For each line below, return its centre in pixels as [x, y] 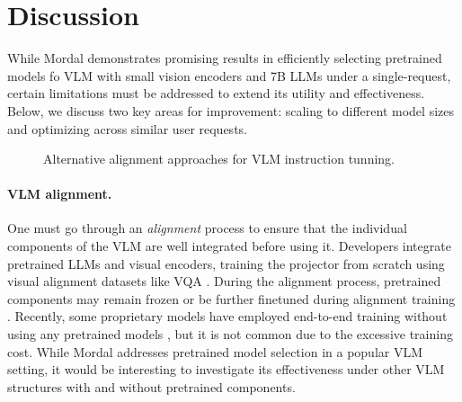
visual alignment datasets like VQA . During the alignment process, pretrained [224, 281]
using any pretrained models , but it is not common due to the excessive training [230, 334]
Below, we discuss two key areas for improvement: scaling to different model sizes [231, 110]
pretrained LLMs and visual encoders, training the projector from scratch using [226, 263]
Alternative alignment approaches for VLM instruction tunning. [219, 159]
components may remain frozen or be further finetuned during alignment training [231, 298]
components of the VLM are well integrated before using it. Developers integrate [229, 246]
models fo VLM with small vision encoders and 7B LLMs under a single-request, [229, 75]
